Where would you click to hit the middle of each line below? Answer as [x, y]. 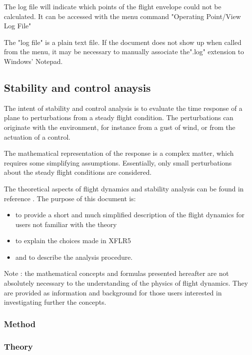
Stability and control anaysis [77, 87]
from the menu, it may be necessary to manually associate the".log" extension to [124, 52]
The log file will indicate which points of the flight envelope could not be [113, 6]
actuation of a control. [37, 136]
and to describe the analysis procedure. [74, 257]
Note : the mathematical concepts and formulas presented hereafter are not [116, 273]
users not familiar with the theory [66, 224]
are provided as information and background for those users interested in [113, 292]
